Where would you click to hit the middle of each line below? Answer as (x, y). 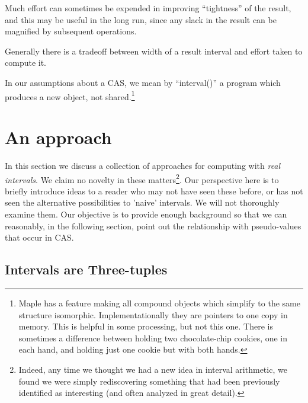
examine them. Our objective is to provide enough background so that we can (146, 214)
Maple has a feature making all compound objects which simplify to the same (159, 303)
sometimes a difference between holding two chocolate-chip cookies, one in (153, 338)
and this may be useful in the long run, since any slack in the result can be (141, 19)
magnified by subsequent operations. (71, 31)
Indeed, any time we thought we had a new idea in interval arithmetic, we (153, 369)
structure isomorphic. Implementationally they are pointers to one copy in (153, 314)
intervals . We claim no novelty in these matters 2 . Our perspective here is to (142, 178)
